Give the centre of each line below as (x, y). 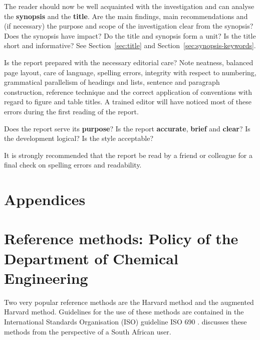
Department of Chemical (91, 258)
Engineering (46, 278)
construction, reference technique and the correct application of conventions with (128, 92)
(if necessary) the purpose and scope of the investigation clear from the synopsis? (129, 26)
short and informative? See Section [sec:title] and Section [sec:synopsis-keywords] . (130, 45)
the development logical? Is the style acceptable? (79, 138)
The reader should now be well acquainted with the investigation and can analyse (129, 6)
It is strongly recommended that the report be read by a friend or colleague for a (128, 155)
